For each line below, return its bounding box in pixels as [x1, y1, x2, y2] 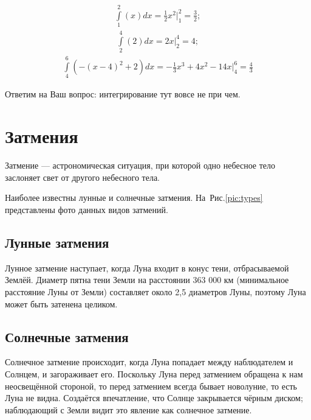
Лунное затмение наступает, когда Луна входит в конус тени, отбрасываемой [5, 261, 289, 274]
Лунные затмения [5, 233, 109, 251]
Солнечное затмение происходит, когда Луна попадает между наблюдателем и [5, 355, 293, 368]
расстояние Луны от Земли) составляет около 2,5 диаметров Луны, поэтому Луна [5, 285, 306, 298]
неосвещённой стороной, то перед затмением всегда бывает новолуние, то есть [5, 379, 298, 392]
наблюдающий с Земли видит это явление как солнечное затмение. [5, 403, 252, 416]
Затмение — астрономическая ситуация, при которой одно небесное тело [5, 159, 276, 172]
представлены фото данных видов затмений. [5, 203, 168, 215]
